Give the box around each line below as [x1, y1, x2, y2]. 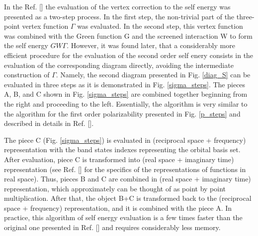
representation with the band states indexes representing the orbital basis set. [4, 144, 241, 155]
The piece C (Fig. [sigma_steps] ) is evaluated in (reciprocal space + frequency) [4, 134, 246, 145]
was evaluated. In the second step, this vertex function [77, 21, 243, 31]
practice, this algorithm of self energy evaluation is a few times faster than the [4, 212, 243, 223]
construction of [4, 69, 50, 80]
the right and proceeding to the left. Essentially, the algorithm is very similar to [4, 98, 248, 109]
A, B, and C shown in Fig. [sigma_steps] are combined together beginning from [4, 89, 248, 99]
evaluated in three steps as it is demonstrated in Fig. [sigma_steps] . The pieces [4, 79, 246, 89]
